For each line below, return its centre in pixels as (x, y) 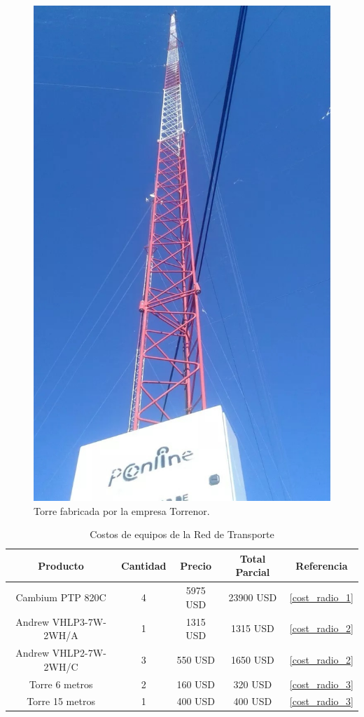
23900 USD (253, 597)
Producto (61, 565)
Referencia (322, 565)
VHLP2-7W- (79, 653)
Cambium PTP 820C (61, 597)
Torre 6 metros (61, 684)
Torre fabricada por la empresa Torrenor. (122, 510)
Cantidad (144, 565)
